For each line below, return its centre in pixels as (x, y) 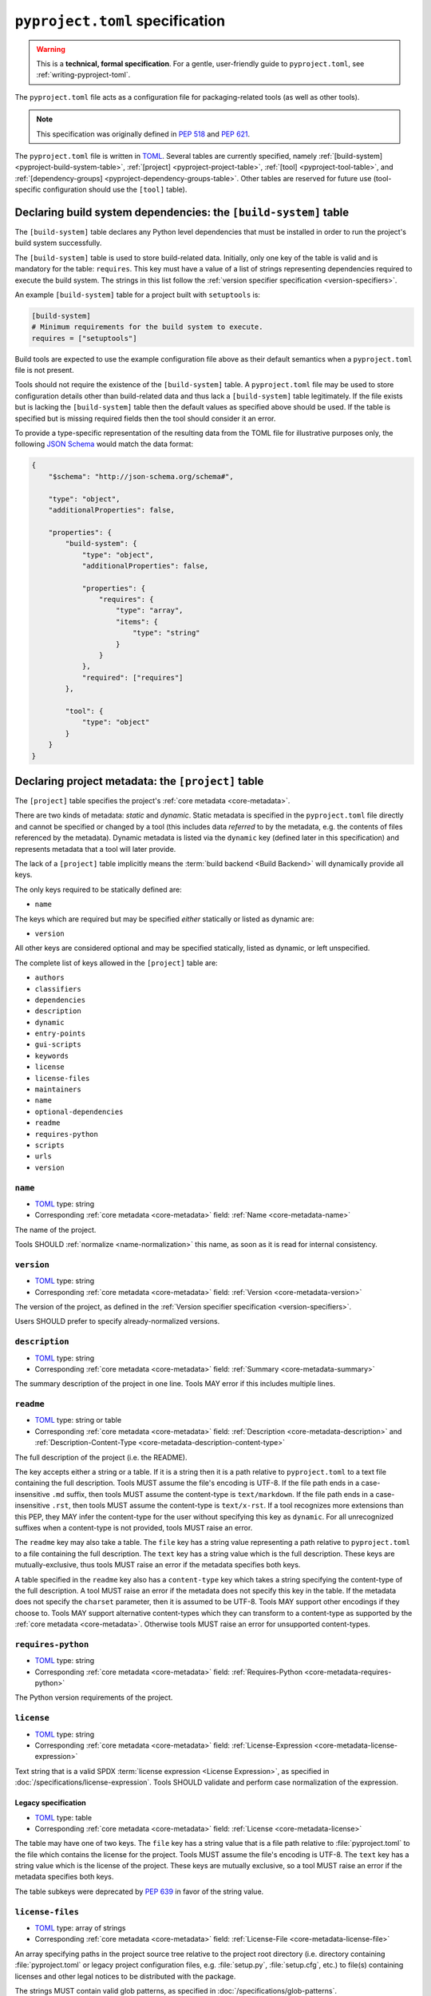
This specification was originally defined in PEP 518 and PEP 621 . (143, 134)
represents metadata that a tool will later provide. (95, 849)
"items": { (137, 622)
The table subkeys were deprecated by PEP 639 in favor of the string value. (139, 1891)
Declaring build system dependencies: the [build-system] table (182, 212)
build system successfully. (58, 243)
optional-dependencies (79, 1111)
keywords (52, 1055)
